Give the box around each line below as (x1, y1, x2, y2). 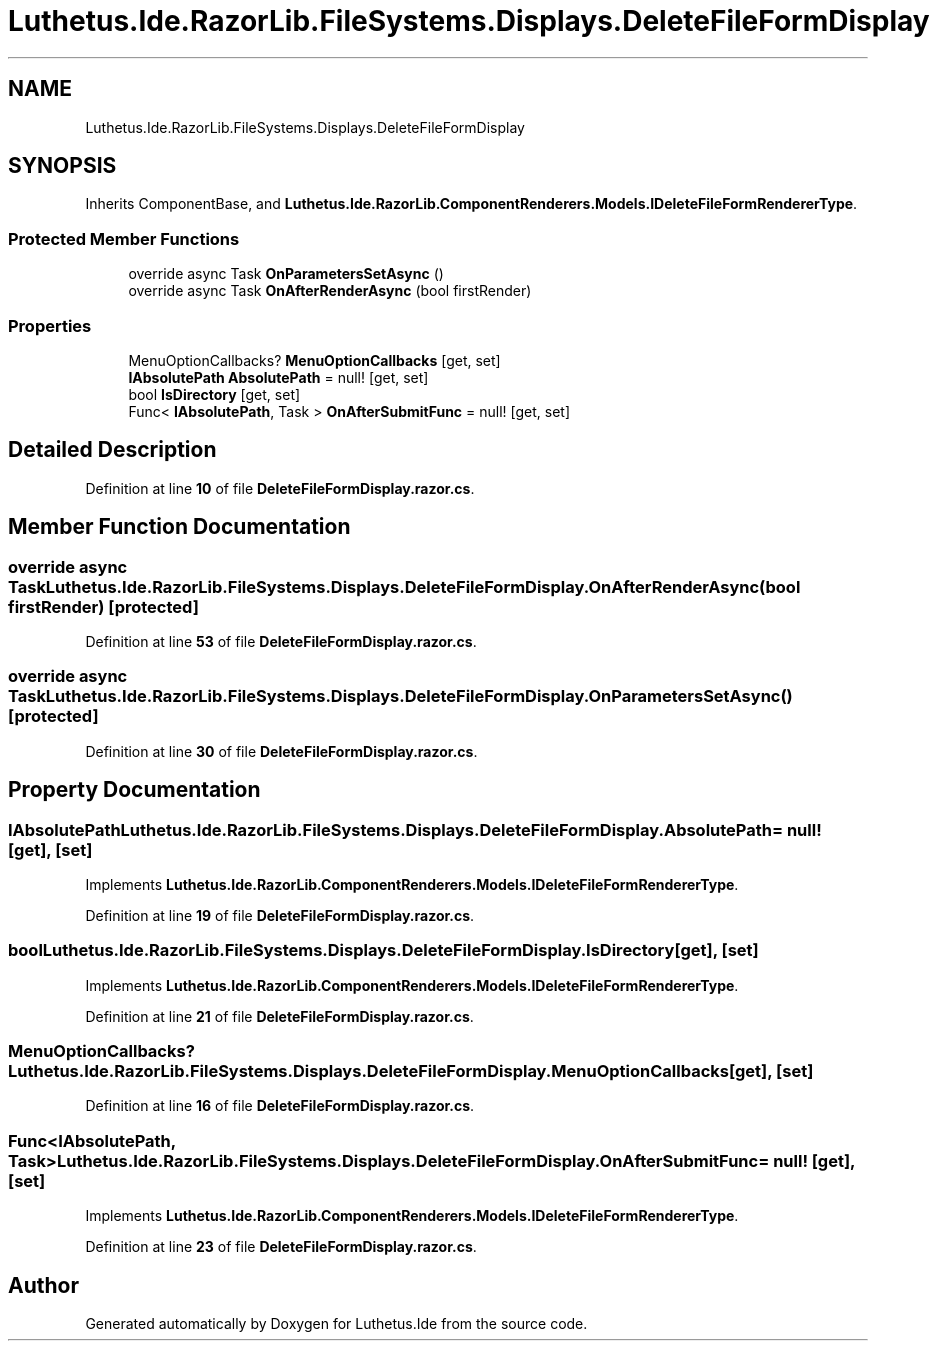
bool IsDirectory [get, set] (128, 385, 301, 403)
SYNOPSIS (8, 153, 117, 179)
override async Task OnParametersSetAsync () (128, 265, 444, 283)
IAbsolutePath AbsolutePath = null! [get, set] (128, 368, 429, 386)
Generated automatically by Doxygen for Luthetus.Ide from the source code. (85, 1315, 588, 1333)
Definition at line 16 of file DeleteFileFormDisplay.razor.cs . (85, 1097, 475, 1115)
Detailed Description (8, 437, 217, 463)
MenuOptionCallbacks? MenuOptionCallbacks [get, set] (128, 351, 501, 369)
